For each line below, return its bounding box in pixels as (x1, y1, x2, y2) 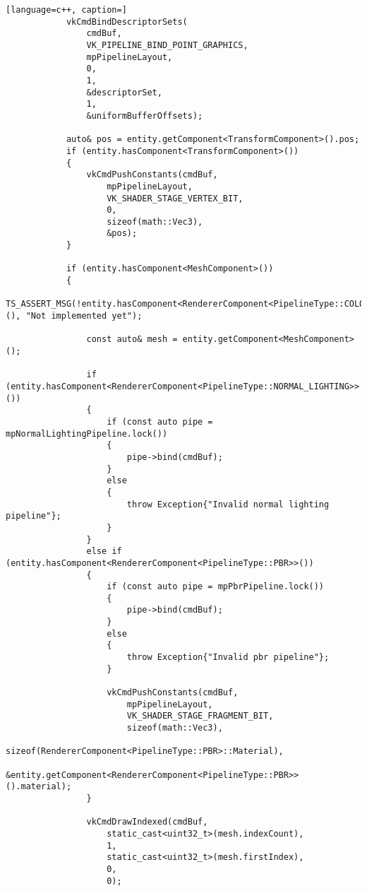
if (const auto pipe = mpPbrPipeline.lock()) (107, 582, 325, 592)
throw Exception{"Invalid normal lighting (126, 499, 330, 509)
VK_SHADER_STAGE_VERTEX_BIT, (107, 193, 243, 203)
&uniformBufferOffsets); (86, 110, 203, 121)
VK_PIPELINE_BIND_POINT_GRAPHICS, (86, 40, 248, 50)
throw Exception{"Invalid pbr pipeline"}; (126, 652, 330, 663)
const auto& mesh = (86, 334, 178, 345)
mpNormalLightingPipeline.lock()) (6, 428, 168, 439)
